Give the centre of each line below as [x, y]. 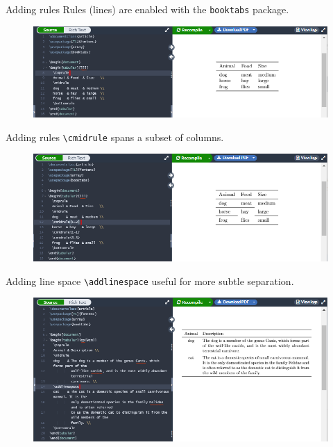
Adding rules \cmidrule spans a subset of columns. [115, 137]
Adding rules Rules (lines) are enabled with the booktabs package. [147, 9]
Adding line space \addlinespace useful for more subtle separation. [150, 281]
